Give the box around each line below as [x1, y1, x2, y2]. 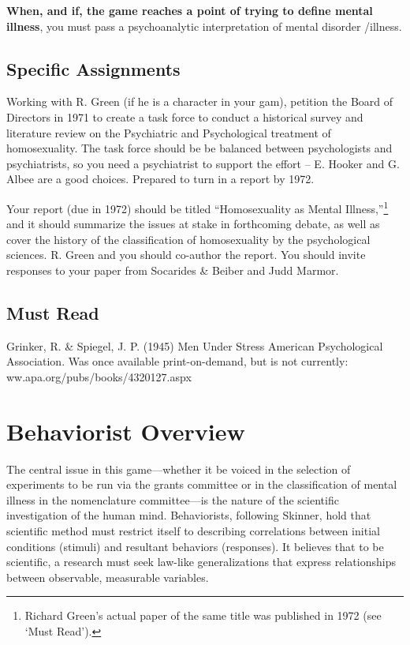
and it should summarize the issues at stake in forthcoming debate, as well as [6, 216, 380, 232]
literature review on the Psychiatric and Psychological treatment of [6, 124, 331, 141]
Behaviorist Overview [6, 414, 245, 447]
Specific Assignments [6, 56, 181, 81]
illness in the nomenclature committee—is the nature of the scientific [6, 491, 339, 508]
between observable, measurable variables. [6, 568, 209, 585]
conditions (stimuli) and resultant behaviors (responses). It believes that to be [6, 538, 384, 554]
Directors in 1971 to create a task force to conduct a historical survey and [6, 108, 363, 125]
